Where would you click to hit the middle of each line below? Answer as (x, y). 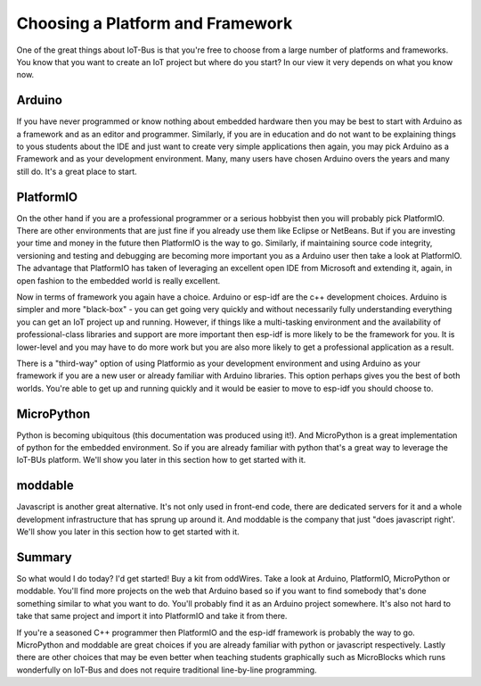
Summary (44, 557)
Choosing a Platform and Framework (155, 23)
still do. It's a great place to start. (77, 171)
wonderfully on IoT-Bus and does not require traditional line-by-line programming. (167, 670)
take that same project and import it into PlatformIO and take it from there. (152, 616)
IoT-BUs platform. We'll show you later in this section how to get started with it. (161, 460)
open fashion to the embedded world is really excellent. (118, 280)
